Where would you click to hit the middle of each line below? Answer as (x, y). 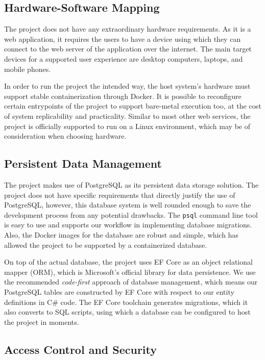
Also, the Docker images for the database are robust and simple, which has (121, 234)
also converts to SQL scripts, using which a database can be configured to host (127, 312)
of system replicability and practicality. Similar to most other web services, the (127, 115)
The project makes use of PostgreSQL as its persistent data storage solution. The (131, 184)
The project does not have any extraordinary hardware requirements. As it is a (128, 29)
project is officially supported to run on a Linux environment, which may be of (127, 126)
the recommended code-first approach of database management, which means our (131, 282)
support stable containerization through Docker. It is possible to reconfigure (123, 96)
